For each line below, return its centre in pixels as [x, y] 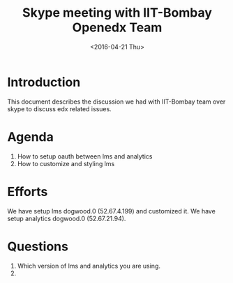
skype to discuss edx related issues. [59, 108]
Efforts [28, 192]
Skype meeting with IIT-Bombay [117, 13]
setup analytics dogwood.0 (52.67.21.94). [67, 218]
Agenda [30, 137]
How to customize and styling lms [66, 163]
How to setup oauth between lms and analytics [85, 156]
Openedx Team [117, 27]
